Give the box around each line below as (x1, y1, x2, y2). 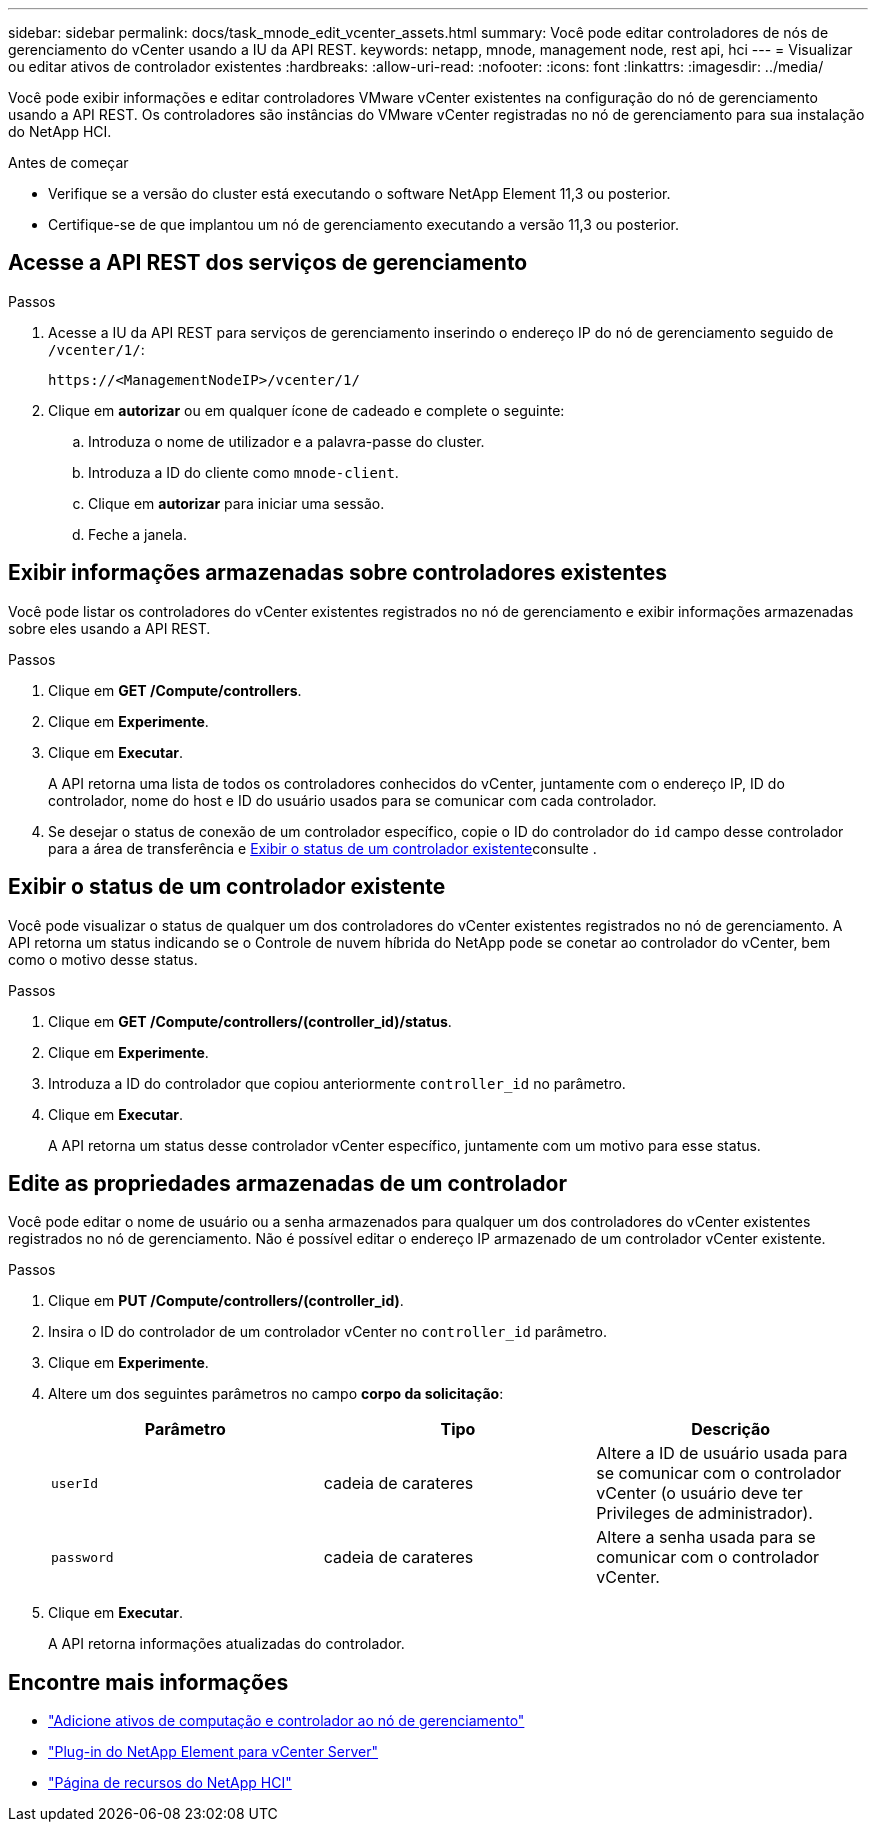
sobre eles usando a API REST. (8, 619, 211, 637)
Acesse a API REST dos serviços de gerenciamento (8, 250, 528, 276)
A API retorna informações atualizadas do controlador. (48, 1635, 405, 1653)
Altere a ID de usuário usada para (596, 1443, 848, 1464)
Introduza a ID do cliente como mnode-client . (88, 463, 399, 481)
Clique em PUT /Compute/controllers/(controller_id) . (48, 1292, 404, 1310)
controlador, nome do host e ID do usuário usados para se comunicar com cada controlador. (48, 791, 657, 809)
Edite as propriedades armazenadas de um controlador (8, 1170, 567, 1196)
